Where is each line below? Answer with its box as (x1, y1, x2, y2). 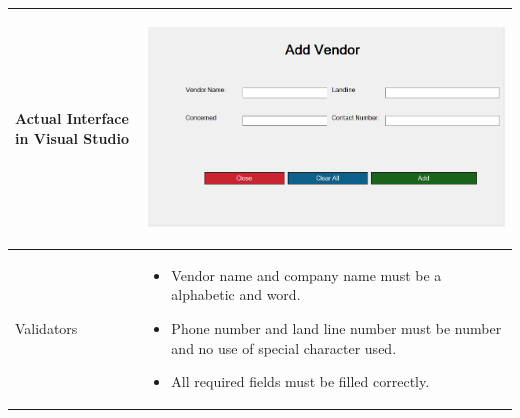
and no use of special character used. (171, 337, 397, 358)
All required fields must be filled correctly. (171, 371, 430, 392)
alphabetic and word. (171, 284, 301, 305)
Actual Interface (15, 108, 129, 129)
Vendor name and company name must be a (171, 264, 442, 285)
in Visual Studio (15, 128, 129, 149)
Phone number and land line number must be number (171, 318, 502, 339)
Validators (15, 318, 78, 339)
